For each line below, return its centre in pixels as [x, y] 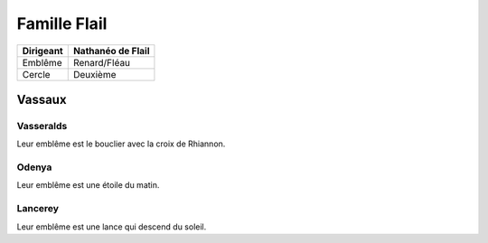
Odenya [34, 167]
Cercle [36, 74]
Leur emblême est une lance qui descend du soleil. [112, 227]
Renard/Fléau [102, 62]
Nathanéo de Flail [111, 51]
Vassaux [42, 99]
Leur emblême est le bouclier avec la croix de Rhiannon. [121, 144]
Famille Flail [62, 23]
